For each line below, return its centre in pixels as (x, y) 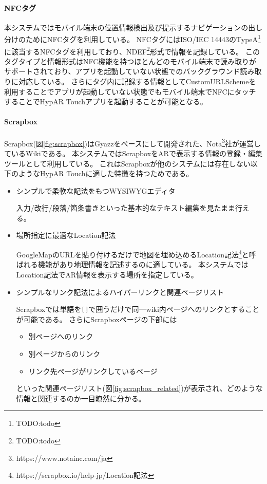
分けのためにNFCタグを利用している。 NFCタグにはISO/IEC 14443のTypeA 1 (132, 39)
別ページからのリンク (64, 353)
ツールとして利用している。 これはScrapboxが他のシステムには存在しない (127, 163)
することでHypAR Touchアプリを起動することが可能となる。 (106, 101)
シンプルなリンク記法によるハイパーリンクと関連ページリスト (120, 292)
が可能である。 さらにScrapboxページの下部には (97, 319)
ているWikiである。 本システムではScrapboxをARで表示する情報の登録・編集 (133, 153)
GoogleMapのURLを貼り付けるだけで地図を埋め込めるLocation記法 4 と (132, 254)
